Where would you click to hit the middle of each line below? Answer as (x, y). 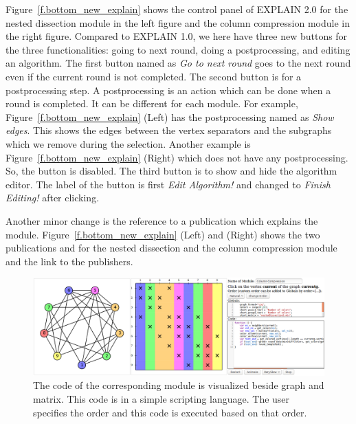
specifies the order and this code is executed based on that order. (170, 412)
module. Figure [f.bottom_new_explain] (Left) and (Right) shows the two (163, 234)
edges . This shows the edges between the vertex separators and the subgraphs (169, 130)
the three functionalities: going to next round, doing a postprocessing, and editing (178, 49)
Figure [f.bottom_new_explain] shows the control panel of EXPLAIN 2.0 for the (177, 9)
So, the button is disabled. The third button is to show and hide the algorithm (171, 171)
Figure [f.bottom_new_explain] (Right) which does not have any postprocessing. (177, 157)
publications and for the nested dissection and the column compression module (171, 248)
